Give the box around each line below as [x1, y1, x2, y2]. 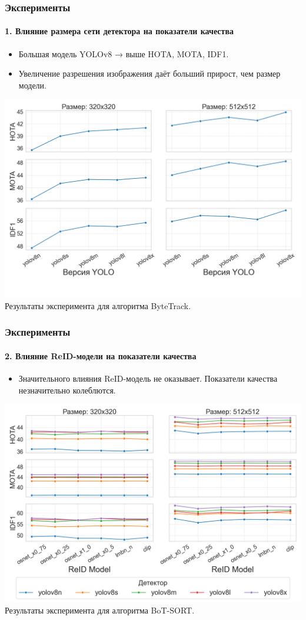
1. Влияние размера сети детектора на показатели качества [5, 25, 234, 37]
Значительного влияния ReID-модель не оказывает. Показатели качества [18, 372, 278, 384]
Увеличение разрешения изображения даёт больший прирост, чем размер [18, 67, 281, 80]
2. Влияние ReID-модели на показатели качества [5, 349, 197, 362]
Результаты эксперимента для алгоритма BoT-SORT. [5, 604, 195, 616]
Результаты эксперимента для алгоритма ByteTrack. [5, 299, 191, 311]
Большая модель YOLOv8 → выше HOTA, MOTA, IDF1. [18, 47, 229, 60]
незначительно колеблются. [18, 383, 116, 396]
